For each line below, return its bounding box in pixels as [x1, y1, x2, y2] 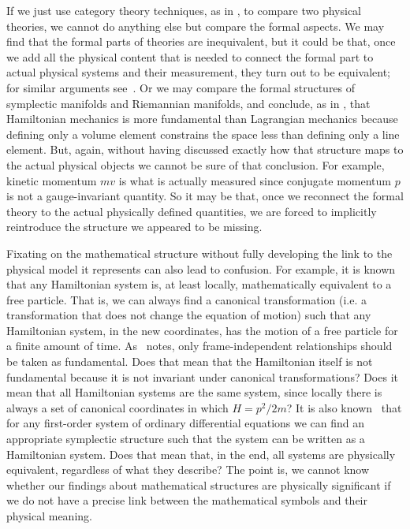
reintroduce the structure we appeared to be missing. [6, 218, 263, 235]
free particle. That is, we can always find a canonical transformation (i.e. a [6, 291, 367, 307]
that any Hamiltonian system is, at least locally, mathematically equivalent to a [6, 276, 392, 292]
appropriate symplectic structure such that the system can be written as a [6, 430, 365, 447]
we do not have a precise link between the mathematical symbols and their [6, 492, 367, 509]
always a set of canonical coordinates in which [6, 399, 229, 415]
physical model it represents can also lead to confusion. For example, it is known [6, 260, 396, 277]
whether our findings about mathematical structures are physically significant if [6, 476, 391, 493]
